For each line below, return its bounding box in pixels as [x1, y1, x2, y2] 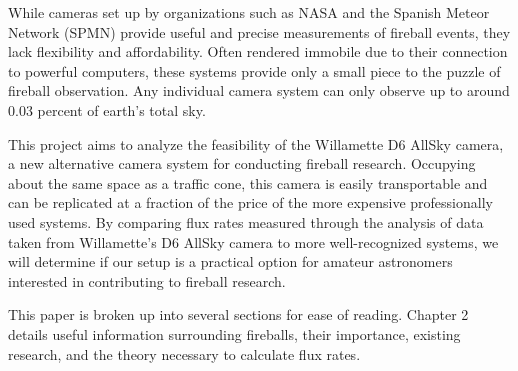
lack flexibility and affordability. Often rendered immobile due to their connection [8, 41, 508, 62]
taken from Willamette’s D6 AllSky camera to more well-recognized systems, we [8, 231, 499, 252]
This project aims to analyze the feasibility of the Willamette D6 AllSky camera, [8, 133, 504, 154]
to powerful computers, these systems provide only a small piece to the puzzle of [8, 60, 501, 81]
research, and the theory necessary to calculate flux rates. [8, 343, 361, 364]
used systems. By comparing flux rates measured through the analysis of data [8, 211, 484, 232]
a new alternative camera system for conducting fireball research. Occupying [8, 153, 476, 174]
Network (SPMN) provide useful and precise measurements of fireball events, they [8, 21, 511, 42]
